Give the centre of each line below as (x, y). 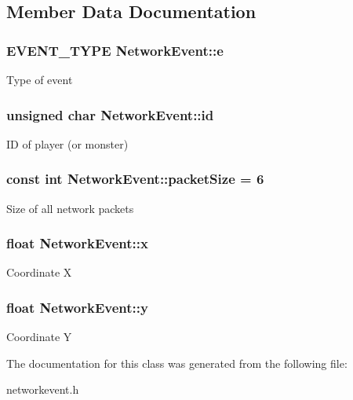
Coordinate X (39, 272)
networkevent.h (43, 389)
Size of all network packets (70, 208)
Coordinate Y (39, 337)
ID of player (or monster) (67, 143)
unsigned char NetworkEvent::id (110, 114)
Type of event (40, 79)
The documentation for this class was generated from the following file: (177, 363)
